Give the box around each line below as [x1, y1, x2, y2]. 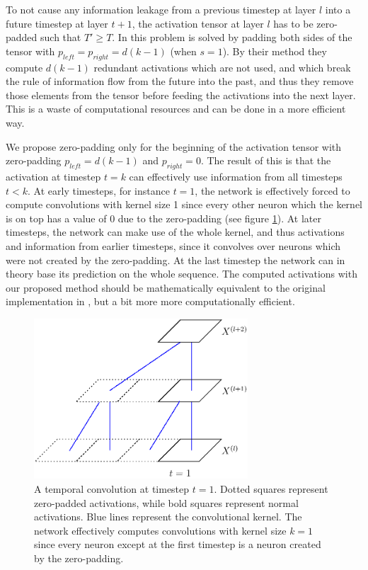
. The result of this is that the [200, 153, 331, 168]
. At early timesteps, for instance [28, 183, 170, 198]
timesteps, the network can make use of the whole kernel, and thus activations [6, 224, 345, 239]
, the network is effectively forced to [195, 183, 350, 198]
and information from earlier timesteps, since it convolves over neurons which [6, 238, 341, 253]
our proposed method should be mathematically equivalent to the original [6, 280, 326, 295]
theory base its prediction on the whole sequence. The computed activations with [6, 266, 357, 281]
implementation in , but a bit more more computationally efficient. [6, 294, 295, 309]
